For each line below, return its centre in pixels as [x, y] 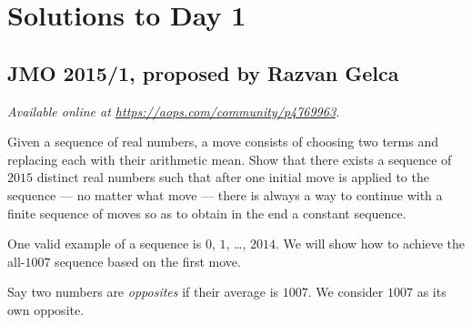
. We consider [346, 292]
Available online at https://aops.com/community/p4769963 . [174, 111]
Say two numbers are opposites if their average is [143, 292]
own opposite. [46, 309]
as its [432, 292]
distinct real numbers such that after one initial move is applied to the [233, 177]
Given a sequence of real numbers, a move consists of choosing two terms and [223, 142]
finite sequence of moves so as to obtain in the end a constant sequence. [207, 213]
